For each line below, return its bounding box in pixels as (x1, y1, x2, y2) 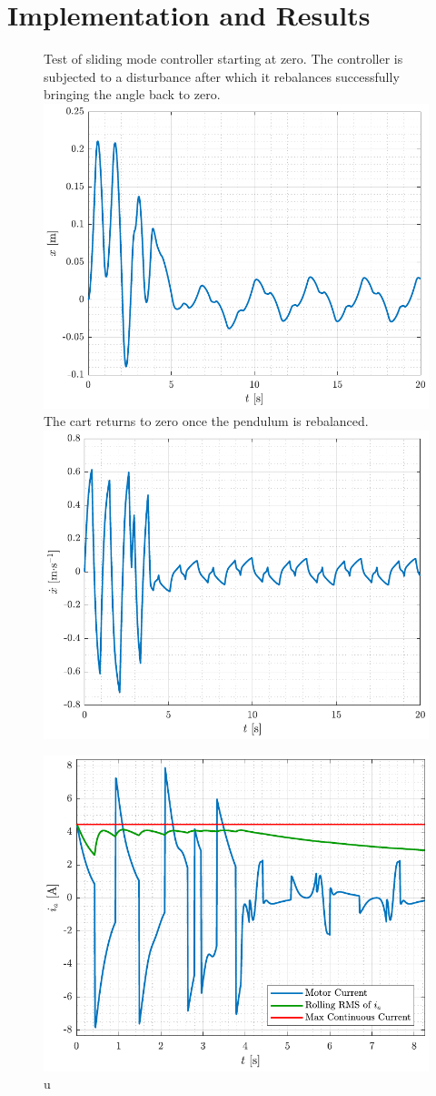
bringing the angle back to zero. (44, 85, 221, 104)
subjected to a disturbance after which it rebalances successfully (44, 66, 400, 86)
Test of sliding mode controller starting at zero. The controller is (44, 49, 403, 68)
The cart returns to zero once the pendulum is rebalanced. (44, 411, 369, 431)
